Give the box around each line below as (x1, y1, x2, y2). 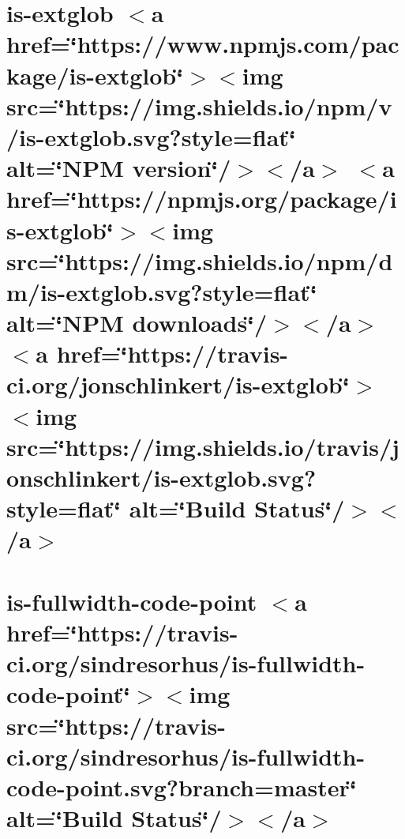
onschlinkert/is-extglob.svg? (6, 461, 317, 493)
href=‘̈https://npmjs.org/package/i (6, 182, 397, 215)
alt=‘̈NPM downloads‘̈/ (6, 307, 268, 339)
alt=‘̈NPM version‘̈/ (6, 152, 231, 184)
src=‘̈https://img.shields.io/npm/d (6, 244, 393, 277)
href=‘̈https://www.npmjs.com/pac (6, 28, 399, 60)
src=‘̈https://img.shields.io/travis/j (6, 430, 399, 462)
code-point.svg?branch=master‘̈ (6, 770, 357, 803)
